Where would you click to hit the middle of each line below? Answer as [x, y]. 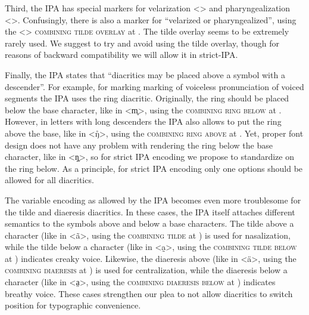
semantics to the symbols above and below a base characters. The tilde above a [149, 223]
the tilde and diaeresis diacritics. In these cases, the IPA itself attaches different [150, 211]
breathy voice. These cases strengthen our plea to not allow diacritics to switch [149, 293]
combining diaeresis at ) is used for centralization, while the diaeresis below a [146, 270]
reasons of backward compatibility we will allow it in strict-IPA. [121, 55]
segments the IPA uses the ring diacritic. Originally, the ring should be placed [147, 98]
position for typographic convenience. [73, 305]
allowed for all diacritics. [49, 180]
